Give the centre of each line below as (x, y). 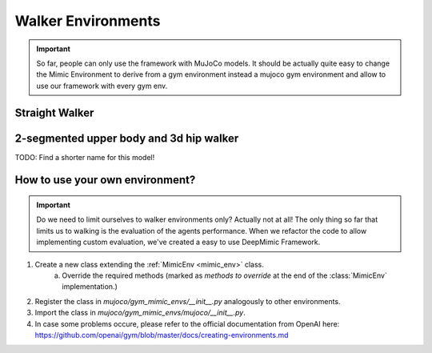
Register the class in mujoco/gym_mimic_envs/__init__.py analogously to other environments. (188, 301)
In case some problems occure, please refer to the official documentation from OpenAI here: (187, 323)
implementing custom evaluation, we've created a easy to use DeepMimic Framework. (178, 242)
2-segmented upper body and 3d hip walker (127, 138)
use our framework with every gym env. (102, 86)
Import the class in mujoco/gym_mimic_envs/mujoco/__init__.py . (140, 313)
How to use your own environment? (105, 180)
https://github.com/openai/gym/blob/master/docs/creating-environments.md (162, 335)
